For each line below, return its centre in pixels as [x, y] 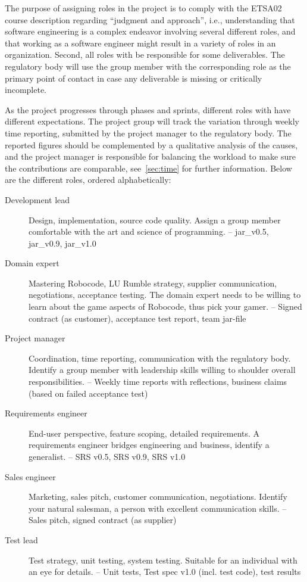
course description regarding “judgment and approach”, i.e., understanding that [150, 19]
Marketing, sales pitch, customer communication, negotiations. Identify [158, 497]
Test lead [21, 539]
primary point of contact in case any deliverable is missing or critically [134, 78]
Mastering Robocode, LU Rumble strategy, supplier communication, [153, 283]
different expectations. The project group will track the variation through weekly [152, 121]
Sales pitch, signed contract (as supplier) [103, 520]
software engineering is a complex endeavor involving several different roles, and [150, 31]
